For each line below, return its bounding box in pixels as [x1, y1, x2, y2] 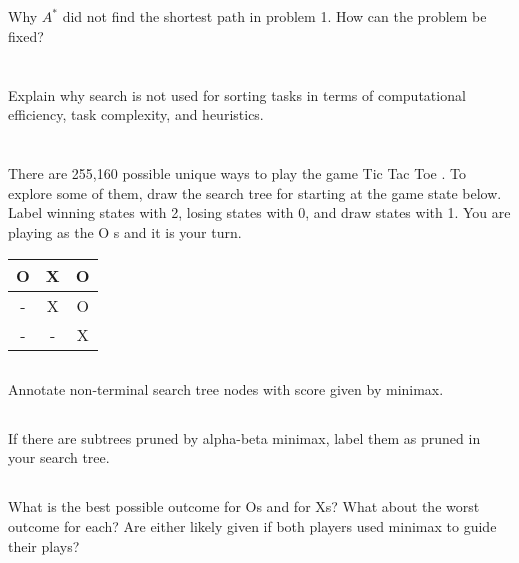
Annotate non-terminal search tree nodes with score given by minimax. [8, 378, 444, 399]
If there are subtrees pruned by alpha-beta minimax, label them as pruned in [8, 427, 481, 448]
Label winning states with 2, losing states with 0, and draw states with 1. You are [8, 202, 511, 223]
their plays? [8, 535, 80, 556]
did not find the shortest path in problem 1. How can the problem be [62, 6, 487, 27]
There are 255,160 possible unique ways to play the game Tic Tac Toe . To [8, 163, 466, 184]
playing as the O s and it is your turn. [8, 221, 242, 242]
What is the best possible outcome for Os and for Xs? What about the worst [8, 496, 480, 517]
